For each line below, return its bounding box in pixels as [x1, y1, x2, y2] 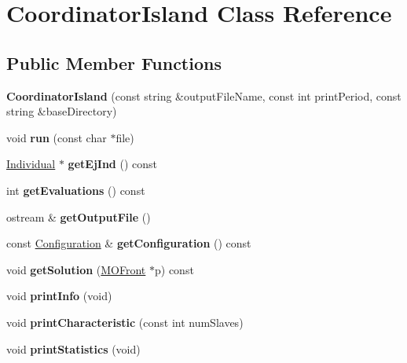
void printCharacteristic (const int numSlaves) [6, 313, 244, 330]
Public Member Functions [6, 50, 222, 75]
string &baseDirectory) [6, 103, 117, 119]
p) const [155, 261, 194, 277]
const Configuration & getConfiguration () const [6, 235, 251, 251]
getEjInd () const [68, 156, 157, 172]
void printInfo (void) [6, 288, 112, 304]
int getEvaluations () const [6, 181, 145, 198]
